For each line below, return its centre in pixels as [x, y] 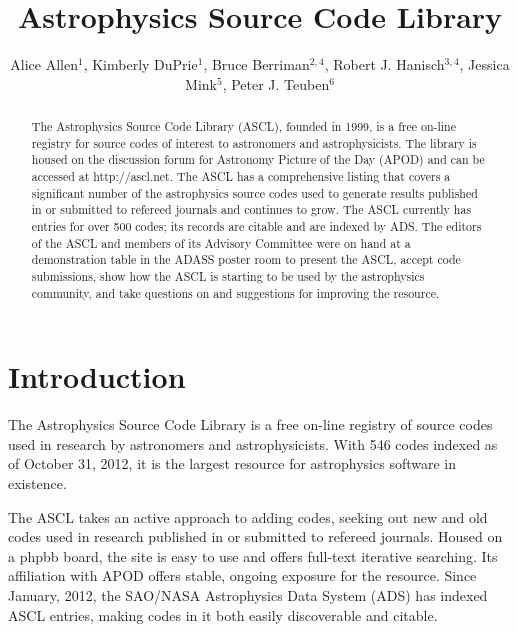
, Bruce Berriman [256, 64]
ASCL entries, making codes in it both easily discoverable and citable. [223, 614]
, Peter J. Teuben [276, 83]
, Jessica [484, 64]
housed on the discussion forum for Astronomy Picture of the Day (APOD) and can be [258, 159]
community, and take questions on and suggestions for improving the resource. [235, 292]
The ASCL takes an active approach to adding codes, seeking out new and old [248, 516]
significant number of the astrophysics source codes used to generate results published [254, 192]
